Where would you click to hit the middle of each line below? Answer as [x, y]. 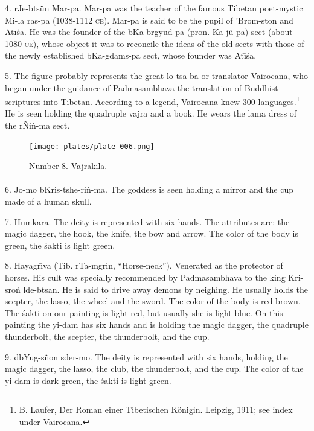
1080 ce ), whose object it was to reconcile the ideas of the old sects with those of [155, 43]
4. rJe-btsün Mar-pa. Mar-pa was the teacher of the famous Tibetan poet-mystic [154, 8]
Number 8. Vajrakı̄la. [68, 166]
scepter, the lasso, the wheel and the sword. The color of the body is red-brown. [153, 301]
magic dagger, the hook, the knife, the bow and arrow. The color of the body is [152, 233]
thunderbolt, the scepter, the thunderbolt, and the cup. [107, 336]
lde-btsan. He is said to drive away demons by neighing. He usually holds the [165, 289]
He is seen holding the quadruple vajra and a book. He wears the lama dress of [151, 113]
